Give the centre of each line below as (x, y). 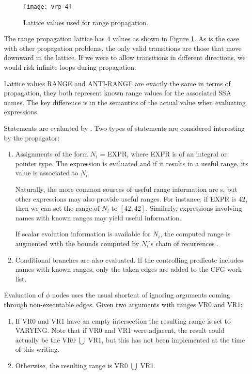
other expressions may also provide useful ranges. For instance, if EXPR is (126, 198)
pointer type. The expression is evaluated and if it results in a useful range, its (132, 163)
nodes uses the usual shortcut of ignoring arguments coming (141, 295)
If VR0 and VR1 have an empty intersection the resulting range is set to (123, 320)
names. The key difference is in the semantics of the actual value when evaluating (125, 102)
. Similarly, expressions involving (194, 208)
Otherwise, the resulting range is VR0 (71, 365)
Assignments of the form (52, 154)
